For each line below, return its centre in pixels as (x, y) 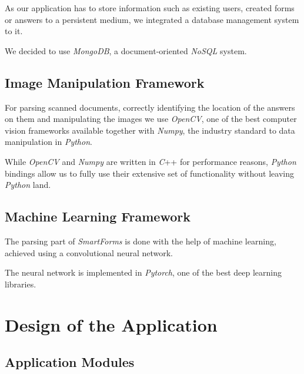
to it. (14, 31)
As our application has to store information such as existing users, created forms (150, 8)
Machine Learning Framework (98, 216)
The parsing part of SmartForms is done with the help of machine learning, (141, 241)
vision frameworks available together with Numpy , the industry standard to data (150, 130)
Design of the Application (111, 324)
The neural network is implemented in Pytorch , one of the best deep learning (143, 272)
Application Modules (70, 362)
